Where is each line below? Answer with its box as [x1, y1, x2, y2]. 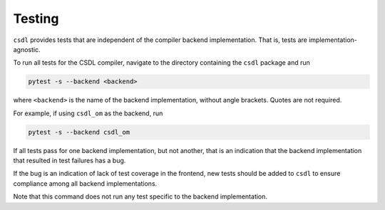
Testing [13, 11, 59, 26]
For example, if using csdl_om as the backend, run [13, 109, 163, 117]
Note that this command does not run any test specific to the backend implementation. [13, 192, 267, 201]
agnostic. [13, 45, 41, 53]
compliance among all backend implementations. [13, 179, 158, 188]
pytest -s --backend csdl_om [28, 128, 130, 136]
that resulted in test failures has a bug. [13, 157, 126, 165]
